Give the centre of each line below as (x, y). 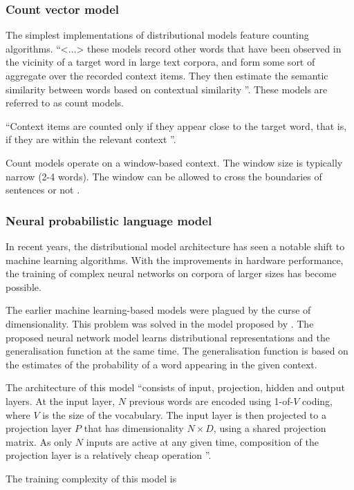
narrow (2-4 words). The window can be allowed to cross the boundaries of (164, 176)
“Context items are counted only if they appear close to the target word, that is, (176, 125)
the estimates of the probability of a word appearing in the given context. (161, 364)
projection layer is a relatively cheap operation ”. (109, 455)
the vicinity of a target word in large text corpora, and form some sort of (160, 62)
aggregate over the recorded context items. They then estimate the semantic (167, 75)
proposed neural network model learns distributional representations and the (168, 337)
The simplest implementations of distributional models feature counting (157, 35)
